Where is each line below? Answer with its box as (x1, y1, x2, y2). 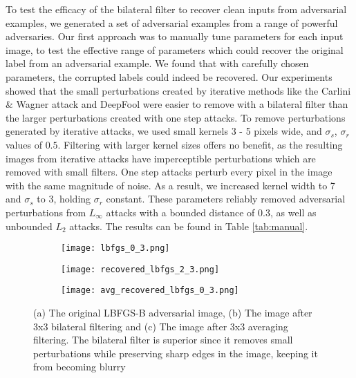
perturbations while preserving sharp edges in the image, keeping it (33, 346, 318, 360)
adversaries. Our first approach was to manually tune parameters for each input (6, 29, 344, 44)
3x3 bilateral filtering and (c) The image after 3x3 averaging (33, 319, 288, 333)
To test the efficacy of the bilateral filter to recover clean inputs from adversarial (6, 2, 347, 16)
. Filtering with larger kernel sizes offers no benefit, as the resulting (57, 137, 343, 151)
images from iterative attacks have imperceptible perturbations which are (6, 151, 316, 165)
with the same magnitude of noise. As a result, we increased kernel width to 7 (6, 178, 335, 192)
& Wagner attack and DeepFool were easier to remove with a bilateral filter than (6, 97, 348, 111)
